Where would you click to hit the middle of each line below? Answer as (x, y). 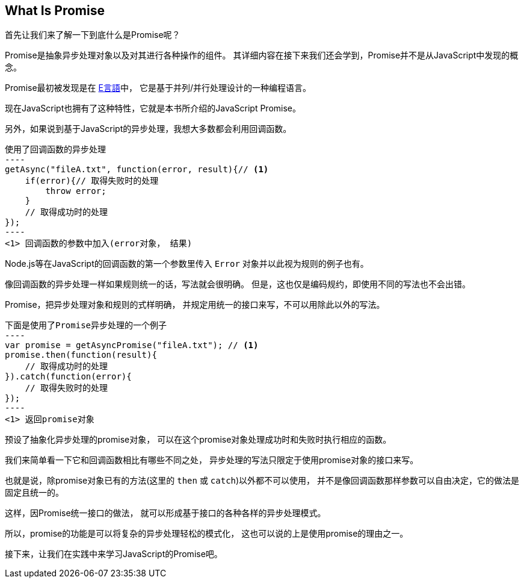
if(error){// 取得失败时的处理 (92, 181)
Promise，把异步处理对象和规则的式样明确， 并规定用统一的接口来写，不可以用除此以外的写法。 (195, 305)
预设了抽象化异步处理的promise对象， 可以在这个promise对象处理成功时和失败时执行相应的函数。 (198, 440)
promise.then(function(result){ (81, 355)
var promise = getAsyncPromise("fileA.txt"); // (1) (132, 345)
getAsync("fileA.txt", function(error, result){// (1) (137, 170)
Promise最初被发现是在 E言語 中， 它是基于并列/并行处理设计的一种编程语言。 (158, 88)
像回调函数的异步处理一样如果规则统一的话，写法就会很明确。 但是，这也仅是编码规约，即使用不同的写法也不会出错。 (238, 284)
